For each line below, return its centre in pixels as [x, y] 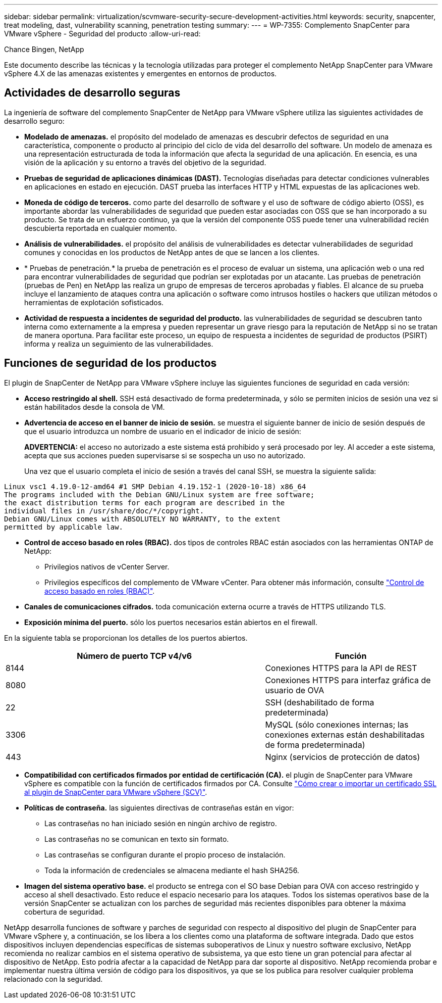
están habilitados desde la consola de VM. [95, 407]
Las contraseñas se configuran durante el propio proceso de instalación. [165, 854]
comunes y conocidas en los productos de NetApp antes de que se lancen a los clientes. [172, 252]
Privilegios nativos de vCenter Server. [107, 566]
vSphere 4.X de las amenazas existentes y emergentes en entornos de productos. [141, 74]
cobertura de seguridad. [65, 912]
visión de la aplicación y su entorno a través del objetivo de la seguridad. [145, 162]
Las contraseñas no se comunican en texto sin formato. [137, 839]
